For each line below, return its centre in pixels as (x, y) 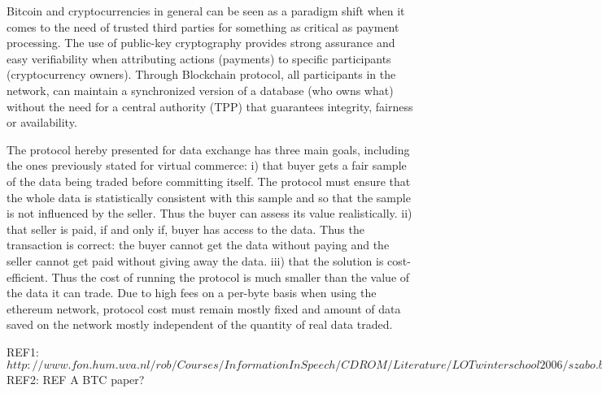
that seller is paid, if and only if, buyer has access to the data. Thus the (185, 229)
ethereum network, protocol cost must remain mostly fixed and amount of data (204, 308)
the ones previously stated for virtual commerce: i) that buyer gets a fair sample (207, 165)
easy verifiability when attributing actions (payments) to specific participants (199, 58)
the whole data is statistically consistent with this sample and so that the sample (209, 197)
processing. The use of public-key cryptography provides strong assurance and (201, 43)
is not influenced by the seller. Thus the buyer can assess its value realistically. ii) (209, 213)
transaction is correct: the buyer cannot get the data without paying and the (198, 245)
